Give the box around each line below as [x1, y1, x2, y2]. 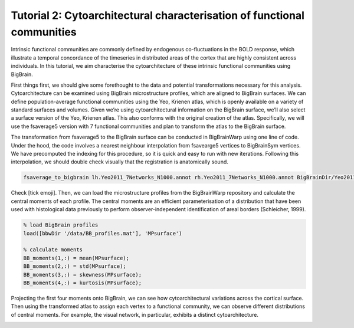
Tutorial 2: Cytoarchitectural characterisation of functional [11, 9, 305, 22]
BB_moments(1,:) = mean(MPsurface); [23, 254, 130, 261]
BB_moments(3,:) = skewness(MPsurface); [23, 271, 142, 278]
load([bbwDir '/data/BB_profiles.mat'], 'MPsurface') [23, 230, 182, 237]
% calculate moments [23, 247, 83, 253]
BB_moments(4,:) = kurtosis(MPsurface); [23, 279, 142, 286]
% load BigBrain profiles [23, 222, 99, 228]
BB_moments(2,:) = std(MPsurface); [23, 263, 126, 270]
